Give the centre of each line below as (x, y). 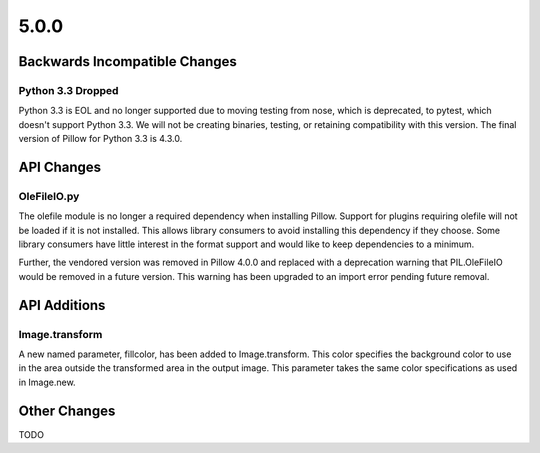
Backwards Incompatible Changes (127, 61)
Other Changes (67, 410)
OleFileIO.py (49, 196)
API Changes (60, 166)
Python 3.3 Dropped (68, 90)
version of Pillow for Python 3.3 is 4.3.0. (100, 139)
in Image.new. (47, 382)
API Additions (62, 305)
